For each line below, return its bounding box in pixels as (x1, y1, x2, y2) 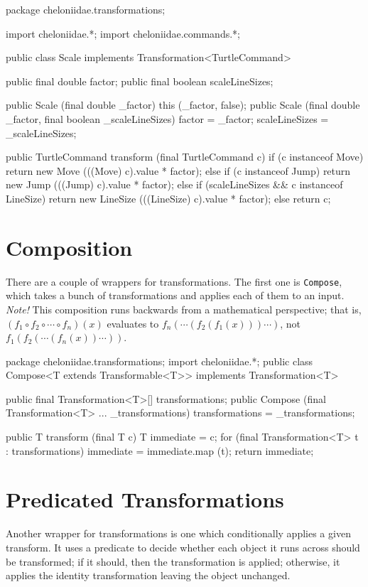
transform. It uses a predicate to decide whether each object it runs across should (6, 539, 360, 554)
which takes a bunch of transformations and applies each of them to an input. (6, 288, 345, 303)
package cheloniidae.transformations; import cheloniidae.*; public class (6, 353, 313, 368)
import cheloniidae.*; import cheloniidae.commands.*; (6, 26, 240, 41)
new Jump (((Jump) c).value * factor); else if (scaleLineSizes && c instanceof (6, 177, 343, 192)
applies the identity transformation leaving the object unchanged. (6, 568, 291, 583)
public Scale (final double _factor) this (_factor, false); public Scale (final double (6, 97, 360, 112)
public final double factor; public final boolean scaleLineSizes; (6, 73, 274, 88)
